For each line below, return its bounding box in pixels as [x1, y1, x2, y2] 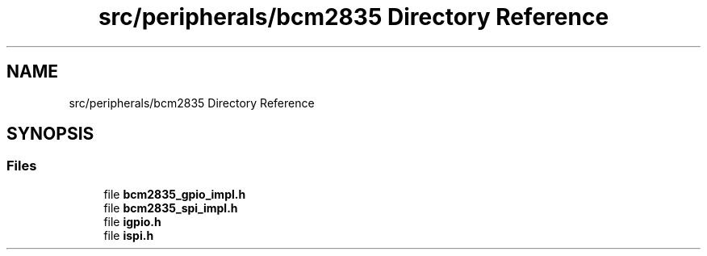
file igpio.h [103, 214, 161, 229]
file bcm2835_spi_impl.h [103, 200, 238, 215]
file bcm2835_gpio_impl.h [103, 187, 246, 201]
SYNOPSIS [6, 124, 94, 145]
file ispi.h [103, 228, 154, 242]
